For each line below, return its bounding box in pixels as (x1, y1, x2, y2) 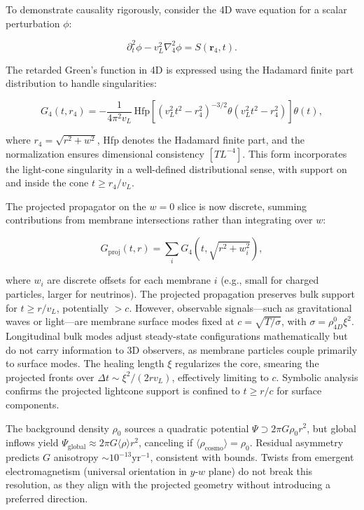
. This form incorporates (242, 146, 347, 160)
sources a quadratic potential (125, 420, 249, 435)
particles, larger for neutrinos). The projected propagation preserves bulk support (6, 286, 355, 301)
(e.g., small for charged (220, 273, 319, 287)
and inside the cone (6, 175, 89, 190)
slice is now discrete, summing (177, 198, 307, 213)
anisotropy (53, 450, 99, 464)
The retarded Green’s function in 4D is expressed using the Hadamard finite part (6, 62, 354, 76)
